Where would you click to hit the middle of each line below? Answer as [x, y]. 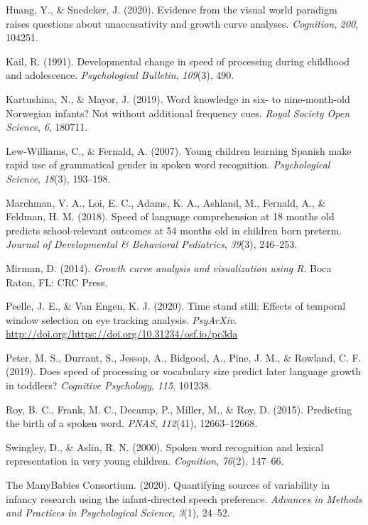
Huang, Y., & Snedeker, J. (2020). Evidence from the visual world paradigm [172, 9]
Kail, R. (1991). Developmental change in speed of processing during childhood [178, 61]
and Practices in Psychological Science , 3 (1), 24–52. [118, 513]
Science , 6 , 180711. [47, 127]
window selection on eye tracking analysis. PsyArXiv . [121, 319]
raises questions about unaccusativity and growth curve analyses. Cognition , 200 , [182, 23]
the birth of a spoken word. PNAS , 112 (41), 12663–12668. [132, 423]
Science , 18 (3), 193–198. [58, 178]
